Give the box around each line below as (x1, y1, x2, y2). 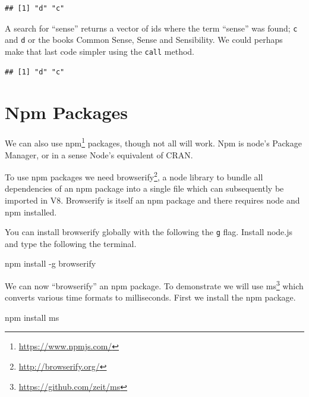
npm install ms (5, 311, 59, 323)
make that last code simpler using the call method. (5, 45, 195, 57)
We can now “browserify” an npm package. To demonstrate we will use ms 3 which (5, 278, 304, 292)
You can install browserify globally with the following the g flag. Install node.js (5, 226, 293, 238)
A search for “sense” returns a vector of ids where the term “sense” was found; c (5, 21, 298, 34)
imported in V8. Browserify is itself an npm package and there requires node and (5, 193, 300, 206)
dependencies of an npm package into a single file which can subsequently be (5, 182, 284, 195)
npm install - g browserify (5, 257, 96, 270)
